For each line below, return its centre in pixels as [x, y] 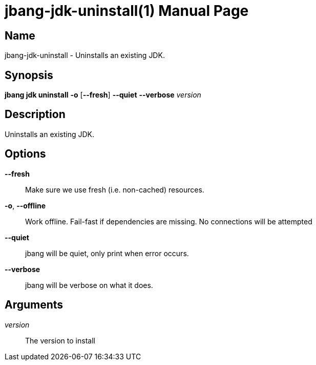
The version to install [60, 340]
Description [35, 114]
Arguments [34, 305]
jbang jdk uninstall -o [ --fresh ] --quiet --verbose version [103, 95]
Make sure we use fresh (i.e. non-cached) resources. [115, 189]
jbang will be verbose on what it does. [89, 285]
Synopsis [29, 75]
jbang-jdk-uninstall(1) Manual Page [127, 11]
